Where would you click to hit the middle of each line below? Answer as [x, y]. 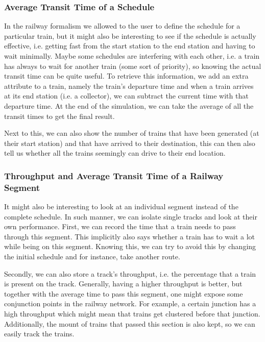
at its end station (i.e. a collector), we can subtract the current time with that [126, 96]
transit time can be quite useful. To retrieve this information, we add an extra [126, 76]
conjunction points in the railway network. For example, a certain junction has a [130, 303]
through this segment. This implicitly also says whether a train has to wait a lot [130, 236]
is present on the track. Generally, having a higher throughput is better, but [123, 284]
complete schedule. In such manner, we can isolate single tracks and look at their [131, 216]
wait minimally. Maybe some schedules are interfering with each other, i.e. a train [132, 56]
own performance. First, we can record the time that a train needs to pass [120, 226]
